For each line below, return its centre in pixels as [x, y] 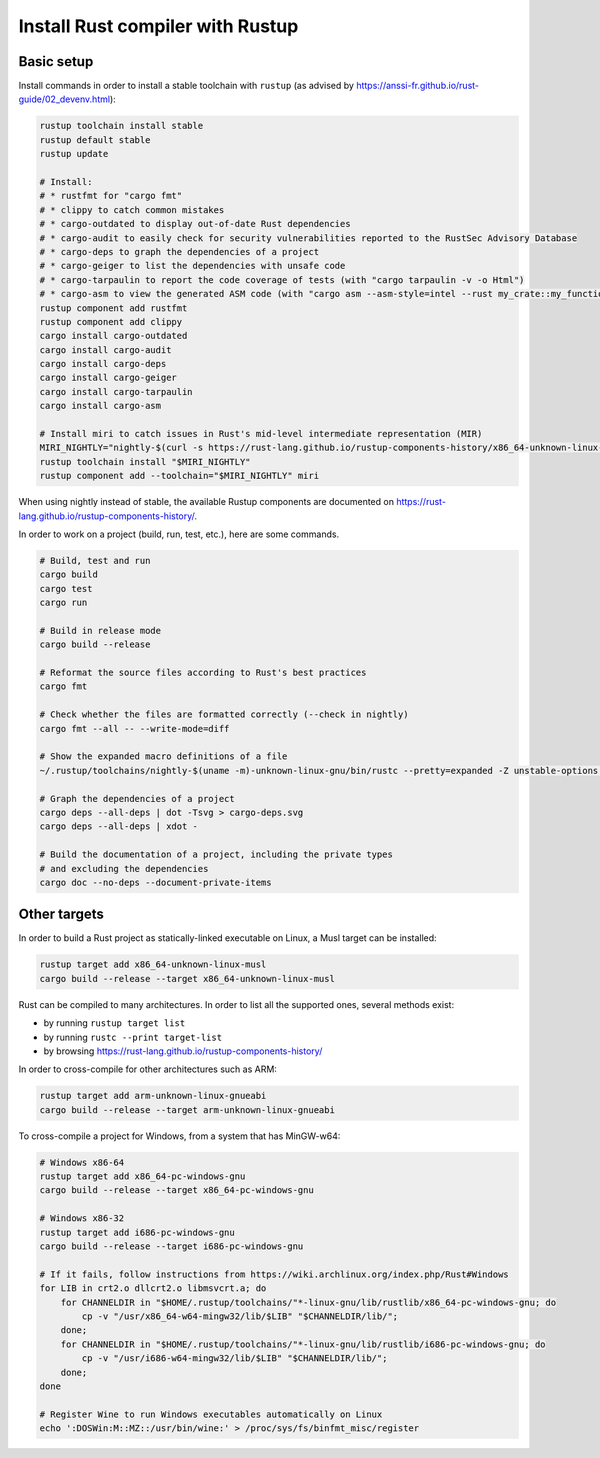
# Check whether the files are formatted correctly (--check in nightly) [224, 714]
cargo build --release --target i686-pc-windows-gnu [171, 1246]
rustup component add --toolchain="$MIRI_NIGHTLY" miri [179, 476]
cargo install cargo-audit [105, 349]
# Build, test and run [95, 560]
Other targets [61, 914]
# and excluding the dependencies [124, 868]
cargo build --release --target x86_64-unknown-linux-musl [187, 978]
